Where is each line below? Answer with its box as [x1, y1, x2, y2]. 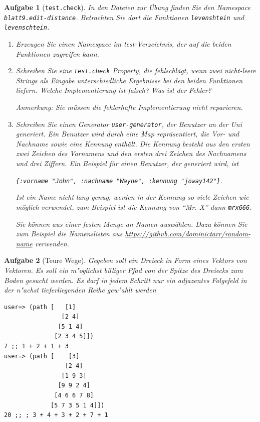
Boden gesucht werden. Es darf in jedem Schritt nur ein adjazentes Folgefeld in [4, 274, 247, 285]
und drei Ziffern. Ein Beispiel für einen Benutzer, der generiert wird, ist [16, 158, 239, 169]
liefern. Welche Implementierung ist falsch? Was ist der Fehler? [16, 85, 211, 95]
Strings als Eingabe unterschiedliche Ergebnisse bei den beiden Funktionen [16, 75, 243, 85]
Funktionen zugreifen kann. [16, 48, 99, 59]
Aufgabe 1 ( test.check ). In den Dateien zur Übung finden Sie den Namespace [4, 2, 250, 12]
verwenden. [35, 238, 69, 248]
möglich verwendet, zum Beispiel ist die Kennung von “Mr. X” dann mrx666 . [16, 201, 252, 212]
